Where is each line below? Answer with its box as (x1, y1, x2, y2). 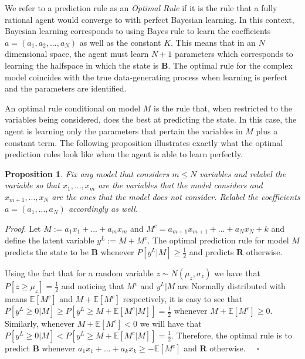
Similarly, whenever (5, 317, 75, 329)
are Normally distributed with (178, 280, 286, 292)
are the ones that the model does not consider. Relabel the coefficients (52, 190, 300, 202)
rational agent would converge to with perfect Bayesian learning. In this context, (5, 13, 294, 25)
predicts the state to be (5, 246, 89, 258)
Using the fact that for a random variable (5, 267, 154, 279)
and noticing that (61, 280, 124, 292)
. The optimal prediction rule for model (147, 234, 289, 246)
